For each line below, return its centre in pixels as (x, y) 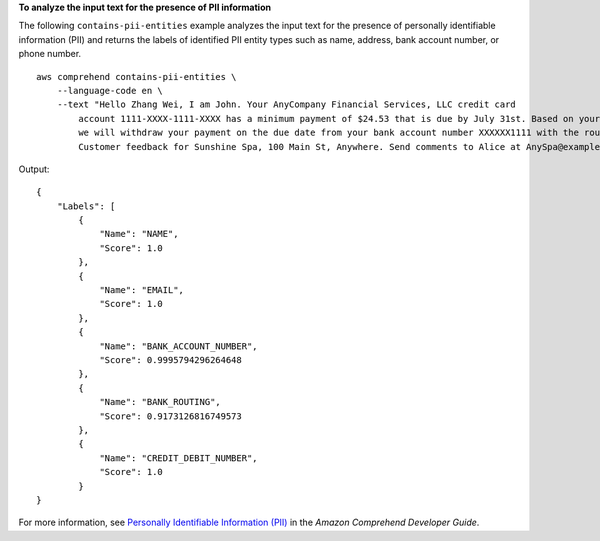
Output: (34, 169)
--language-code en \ (110, 90)
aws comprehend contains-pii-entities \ (136, 76)
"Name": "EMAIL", (142, 290)
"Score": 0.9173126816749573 (170, 416)
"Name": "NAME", (139, 234)
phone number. (50, 54)
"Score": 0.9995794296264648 (170, 359)
